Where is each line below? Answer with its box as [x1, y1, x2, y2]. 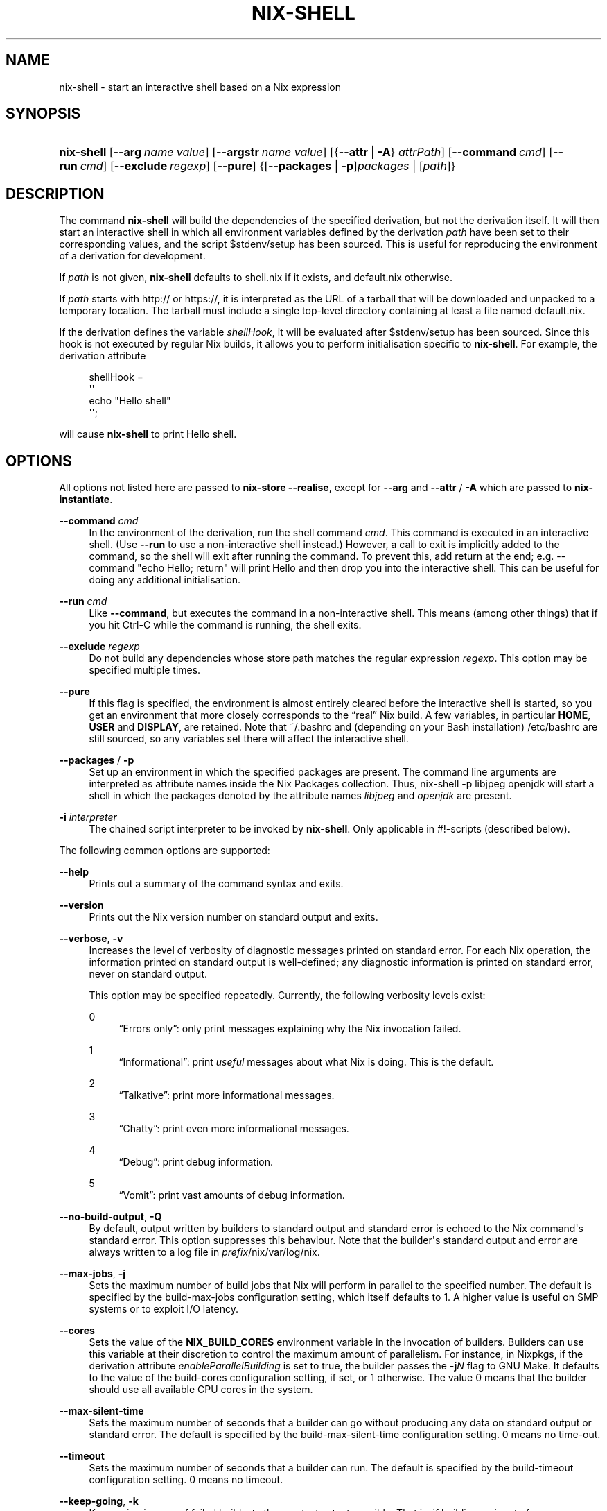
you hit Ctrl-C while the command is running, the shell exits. [89, 619, 362, 631]
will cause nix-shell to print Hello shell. [59, 428, 237, 441]
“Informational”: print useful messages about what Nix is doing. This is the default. [118, 1056, 494, 1068]
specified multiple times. [89, 664, 201, 676]
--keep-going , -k [59, 1495, 139, 1508]
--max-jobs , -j [59, 1267, 126, 1280]
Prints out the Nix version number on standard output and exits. [89, 911, 378, 923]
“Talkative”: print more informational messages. [118, 1089, 335, 1102]
